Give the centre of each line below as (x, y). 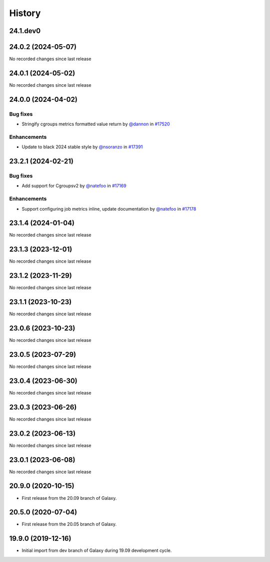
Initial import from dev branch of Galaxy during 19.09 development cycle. (97, 550)
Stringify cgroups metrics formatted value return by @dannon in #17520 (96, 124)
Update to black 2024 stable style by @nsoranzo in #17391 (82, 147)
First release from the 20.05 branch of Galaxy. (69, 524)
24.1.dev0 (25, 31)
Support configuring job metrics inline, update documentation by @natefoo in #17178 (109, 209)
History (25, 13)
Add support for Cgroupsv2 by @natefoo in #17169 (74, 186)
